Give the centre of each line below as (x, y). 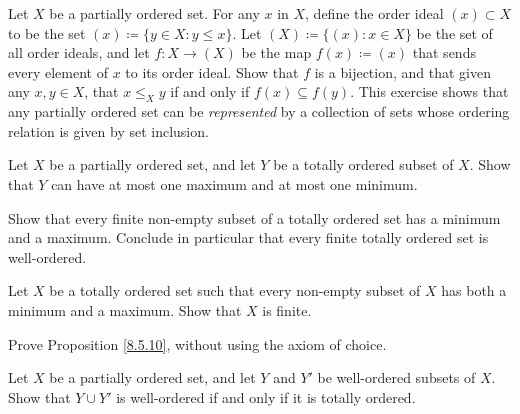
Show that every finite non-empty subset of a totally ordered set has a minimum (254, 217)
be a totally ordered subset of (363, 164)
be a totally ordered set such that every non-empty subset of (235, 290)
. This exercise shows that (429, 91)
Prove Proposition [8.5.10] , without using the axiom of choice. (197, 343)
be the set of (454, 32)
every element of (58, 71)
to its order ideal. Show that (212, 71)
